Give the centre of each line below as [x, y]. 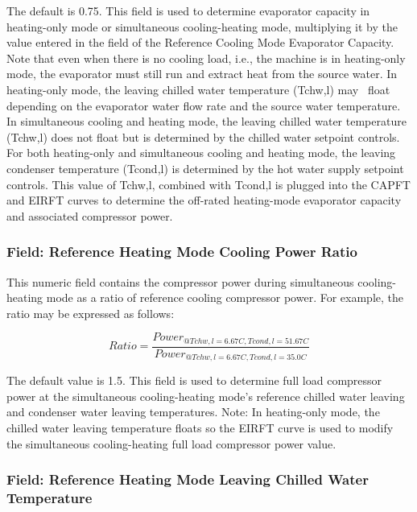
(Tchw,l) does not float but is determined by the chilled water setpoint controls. [203, 136]
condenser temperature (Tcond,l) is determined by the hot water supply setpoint [205, 168]
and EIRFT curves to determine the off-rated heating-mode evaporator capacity [204, 200]
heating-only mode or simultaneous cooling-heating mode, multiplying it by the [202, 26]
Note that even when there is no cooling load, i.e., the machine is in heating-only [206, 58]
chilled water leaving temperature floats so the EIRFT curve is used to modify [200, 428]
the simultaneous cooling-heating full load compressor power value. [171, 443]
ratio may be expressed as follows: [91, 313]
